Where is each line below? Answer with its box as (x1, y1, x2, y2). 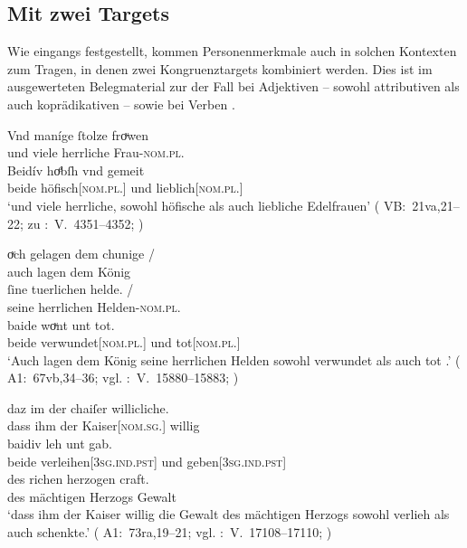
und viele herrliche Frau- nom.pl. (7, 143, 185, 162)
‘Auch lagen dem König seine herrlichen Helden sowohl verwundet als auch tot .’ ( (7, 350, 461, 369)
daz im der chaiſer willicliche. (7, 398, 169, 417)
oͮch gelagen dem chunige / (7, 244, 155, 263)
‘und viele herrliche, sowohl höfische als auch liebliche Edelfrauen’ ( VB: (7, 195, 406, 214)
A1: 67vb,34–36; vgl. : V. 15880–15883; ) (7, 368, 239, 387)
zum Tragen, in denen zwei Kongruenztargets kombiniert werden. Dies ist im (7, 59, 433, 78)
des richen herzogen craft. (7, 469, 149, 488)
